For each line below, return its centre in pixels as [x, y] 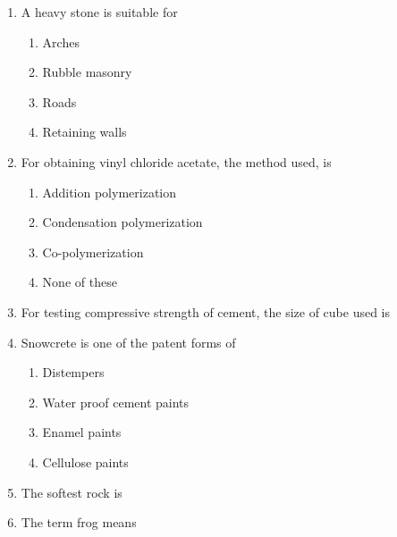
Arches [61, 42]
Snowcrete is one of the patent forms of [128, 342]
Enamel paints [82, 432]
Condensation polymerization [122, 222]
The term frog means [79, 522]
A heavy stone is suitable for [99, 12]
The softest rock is [72, 492]
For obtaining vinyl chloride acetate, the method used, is [176, 161]
